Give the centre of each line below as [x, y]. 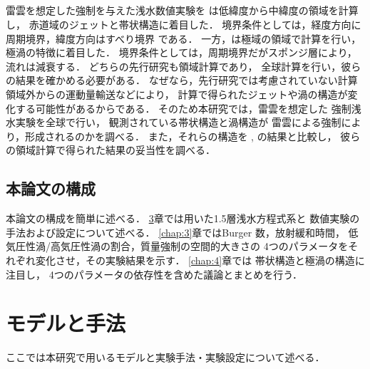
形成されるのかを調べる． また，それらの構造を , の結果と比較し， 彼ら [193, 136]
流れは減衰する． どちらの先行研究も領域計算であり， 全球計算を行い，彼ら [184, 66]
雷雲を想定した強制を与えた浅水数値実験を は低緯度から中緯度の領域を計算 [182, 10]
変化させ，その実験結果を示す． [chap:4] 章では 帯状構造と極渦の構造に [200, 260]
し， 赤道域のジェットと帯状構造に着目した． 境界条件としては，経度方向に [184, 24]
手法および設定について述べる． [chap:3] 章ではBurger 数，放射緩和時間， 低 [182, 232]
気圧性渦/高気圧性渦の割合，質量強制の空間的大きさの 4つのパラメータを [177, 246]
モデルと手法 [66, 323]
